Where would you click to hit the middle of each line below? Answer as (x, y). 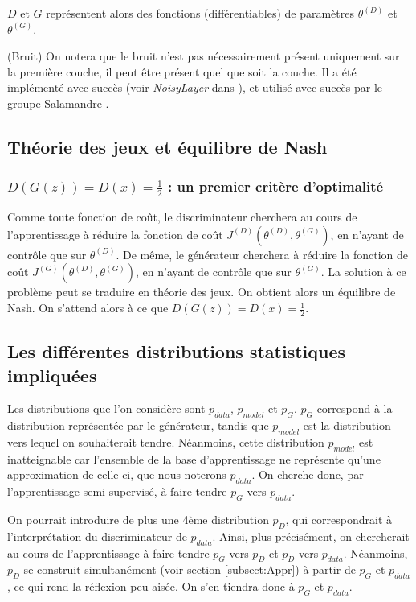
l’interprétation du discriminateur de (97, 536)
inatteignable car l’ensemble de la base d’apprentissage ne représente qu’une (194, 458)
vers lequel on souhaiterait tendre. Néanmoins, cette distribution (166, 442)
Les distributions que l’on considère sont (106, 408)
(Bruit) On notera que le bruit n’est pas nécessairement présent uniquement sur (204, 56)
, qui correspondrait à (339, 520)
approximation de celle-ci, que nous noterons (117, 474)
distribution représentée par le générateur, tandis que (138, 425)
